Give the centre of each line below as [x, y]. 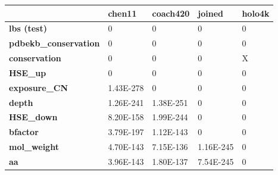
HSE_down [33, 117]
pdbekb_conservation [54, 43]
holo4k [256, 13]
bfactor [24, 132]
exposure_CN [39, 87]
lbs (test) [28, 28]
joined [211, 13]
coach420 [171, 13]
